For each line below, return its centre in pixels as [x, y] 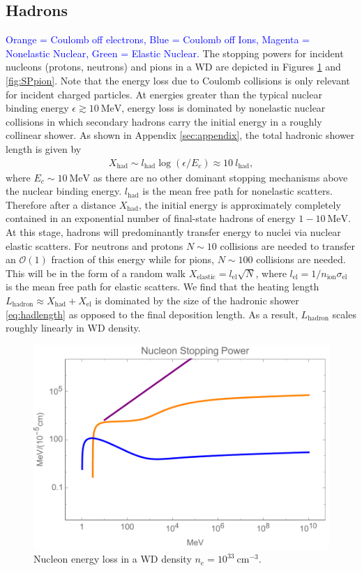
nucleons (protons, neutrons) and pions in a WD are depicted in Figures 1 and [173, 67]
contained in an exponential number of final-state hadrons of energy [151, 218]
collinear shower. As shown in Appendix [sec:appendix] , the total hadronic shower [180, 135]
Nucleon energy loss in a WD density [113, 559]
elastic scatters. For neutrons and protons [95, 245]
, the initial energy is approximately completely [240, 204]
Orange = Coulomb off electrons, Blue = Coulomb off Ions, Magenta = [158, 39]
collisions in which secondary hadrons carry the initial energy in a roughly [164, 121]
